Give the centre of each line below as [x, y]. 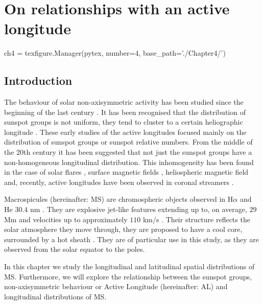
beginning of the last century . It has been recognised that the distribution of [125, 112]
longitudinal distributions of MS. [55, 296]
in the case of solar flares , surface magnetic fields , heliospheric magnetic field [126, 172]
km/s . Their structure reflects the [196, 219]
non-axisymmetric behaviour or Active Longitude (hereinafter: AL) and [116, 286]
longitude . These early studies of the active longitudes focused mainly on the [125, 132]
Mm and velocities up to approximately [66, 219]
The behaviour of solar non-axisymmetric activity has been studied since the [124, 102]
